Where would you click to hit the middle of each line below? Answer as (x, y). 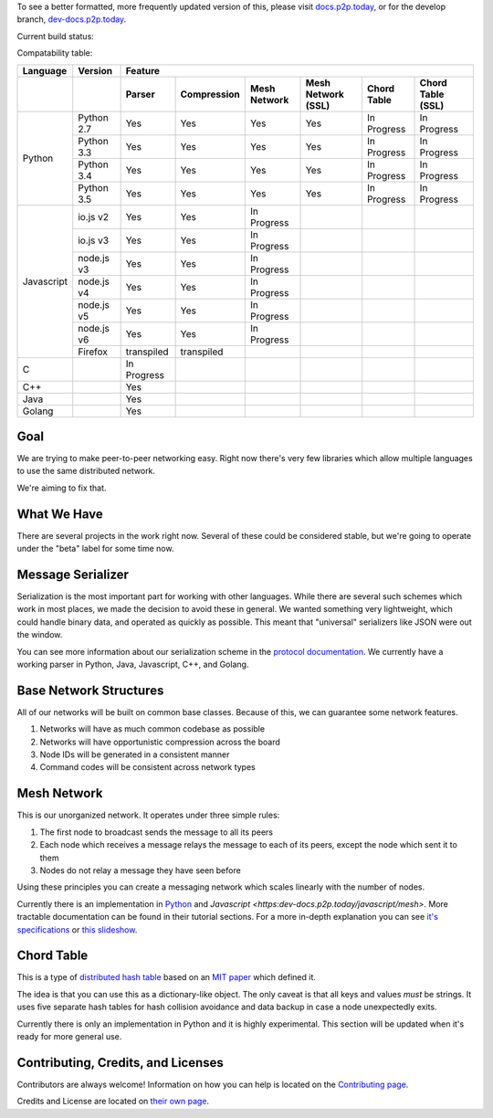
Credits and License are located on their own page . (113, 1102)
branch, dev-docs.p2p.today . (72, 19)
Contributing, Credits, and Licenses (120, 1063)
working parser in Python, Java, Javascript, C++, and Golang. (133, 664)
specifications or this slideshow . (77, 929)
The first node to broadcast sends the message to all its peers (157, 832)
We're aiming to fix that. (62, 488)
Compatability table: (55, 53)
